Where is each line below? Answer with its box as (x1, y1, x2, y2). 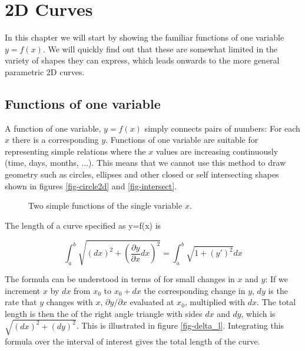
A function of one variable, (5, 122, 101, 134)
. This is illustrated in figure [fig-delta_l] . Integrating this (76, 319, 284, 332)
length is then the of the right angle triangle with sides (5, 307, 203, 319)
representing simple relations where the (5, 145, 146, 157)
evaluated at (130, 296, 174, 308)
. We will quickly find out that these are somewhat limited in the (42, 42, 278, 55)
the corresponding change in (144, 284, 246, 296)
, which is (241, 307, 276, 319)
